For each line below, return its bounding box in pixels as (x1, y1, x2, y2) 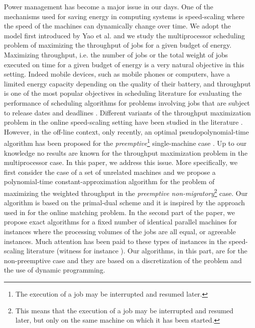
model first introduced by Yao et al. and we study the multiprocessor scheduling (4, 30, 245, 40)
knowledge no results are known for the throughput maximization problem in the (4, 147, 248, 158)
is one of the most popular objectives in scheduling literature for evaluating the (4, 88, 242, 98)
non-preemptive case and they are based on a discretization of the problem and (4, 255, 242, 265)
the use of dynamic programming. (4, 265, 105, 275)
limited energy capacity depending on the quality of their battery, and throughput (4, 78, 251, 88)
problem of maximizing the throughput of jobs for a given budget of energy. (4, 40, 231, 50)
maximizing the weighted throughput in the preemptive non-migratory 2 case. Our (4, 186, 248, 198)
